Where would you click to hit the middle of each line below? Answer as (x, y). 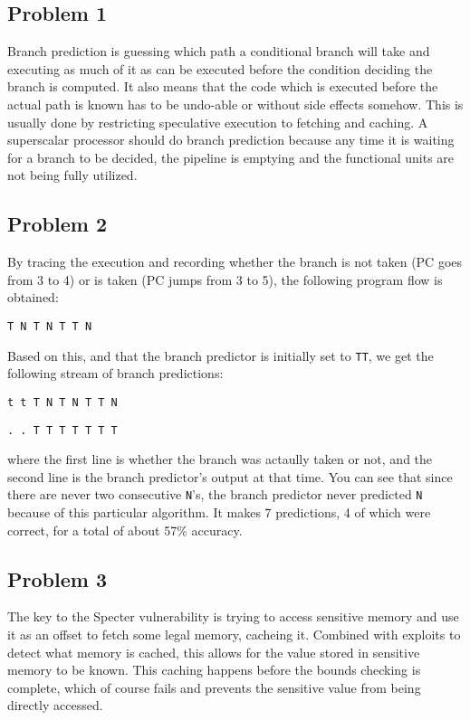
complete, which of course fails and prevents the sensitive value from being (214, 687)
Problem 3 (57, 578)
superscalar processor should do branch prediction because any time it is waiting (231, 140)
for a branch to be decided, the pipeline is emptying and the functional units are (231, 157)
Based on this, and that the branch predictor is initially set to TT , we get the (221, 355)
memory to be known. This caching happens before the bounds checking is (214, 670)
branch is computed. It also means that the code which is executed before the (223, 86)
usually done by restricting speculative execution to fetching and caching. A (218, 122)
